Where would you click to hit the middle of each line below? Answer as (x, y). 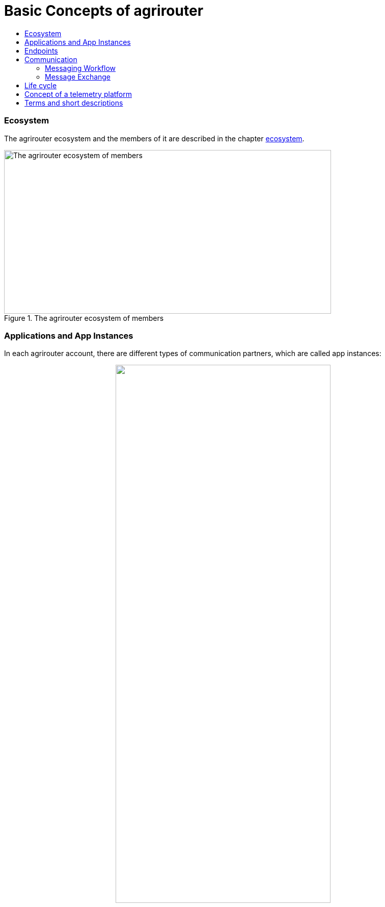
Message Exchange (78, 77)
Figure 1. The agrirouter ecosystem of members (84, 318)
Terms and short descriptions (74, 103)
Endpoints (41, 51)
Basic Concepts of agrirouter (104, 11)
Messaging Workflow (80, 68)
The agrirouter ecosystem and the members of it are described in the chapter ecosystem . (154, 138)
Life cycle (41, 85)
